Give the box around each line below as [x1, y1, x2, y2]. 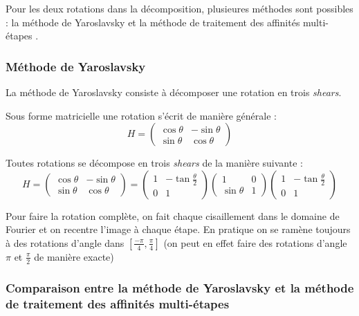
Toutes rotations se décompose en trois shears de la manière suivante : [6, 156, 303, 170]
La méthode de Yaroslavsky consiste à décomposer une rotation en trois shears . [6, 85, 342, 99]
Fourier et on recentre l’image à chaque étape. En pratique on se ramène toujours [6, 222, 351, 236]
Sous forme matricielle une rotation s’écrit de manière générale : [6, 108, 277, 122]
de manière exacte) [34, 249, 114, 263]
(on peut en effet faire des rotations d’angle [163, 235, 347, 250]
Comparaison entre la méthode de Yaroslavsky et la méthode [6, 279, 354, 296]
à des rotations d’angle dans [6, 235, 125, 250]
